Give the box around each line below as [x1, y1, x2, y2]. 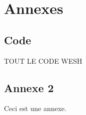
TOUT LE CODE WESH [4, 55, 83, 66]
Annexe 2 [4, 80, 54, 95]
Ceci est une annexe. [4, 103, 67, 114]
